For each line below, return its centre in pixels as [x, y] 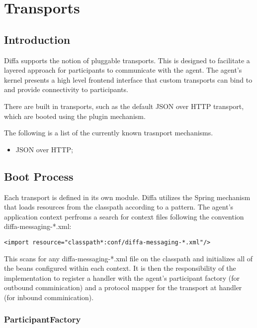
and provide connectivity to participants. [66, 89]
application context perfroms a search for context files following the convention [124, 216]
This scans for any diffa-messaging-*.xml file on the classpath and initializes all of [128, 258]
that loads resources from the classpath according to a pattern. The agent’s [119, 207]
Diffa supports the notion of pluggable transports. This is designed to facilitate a [127, 60]
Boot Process [39, 176]
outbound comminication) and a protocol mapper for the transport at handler [123, 287]
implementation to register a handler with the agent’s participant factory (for [122, 277]
